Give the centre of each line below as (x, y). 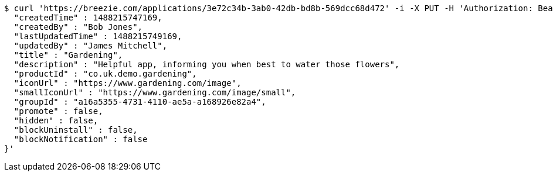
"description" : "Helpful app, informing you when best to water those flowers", (207, 64)
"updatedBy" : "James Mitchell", (91, 46)
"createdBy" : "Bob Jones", (78, 27)
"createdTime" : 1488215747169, (88, 18)
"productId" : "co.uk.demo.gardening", (105, 74)
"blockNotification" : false (81, 139)
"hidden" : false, (56, 120)
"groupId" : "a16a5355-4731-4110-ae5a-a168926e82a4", (140, 102)
